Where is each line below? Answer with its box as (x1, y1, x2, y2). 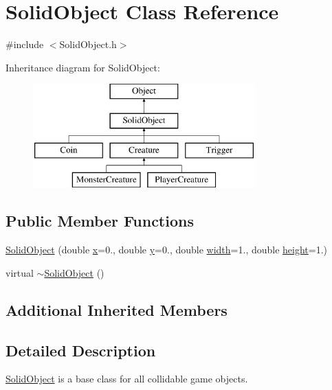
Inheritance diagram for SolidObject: (5, 60, 160, 74)
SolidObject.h (59, 37, 117, 51)
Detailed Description (5, 339, 156, 360)
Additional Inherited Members (5, 299, 228, 320)
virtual (5, 265, 34, 279)
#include (5, 37, 44, 51)
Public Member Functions (5, 210, 194, 231)
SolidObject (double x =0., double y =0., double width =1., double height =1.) (5, 242, 328, 257)
